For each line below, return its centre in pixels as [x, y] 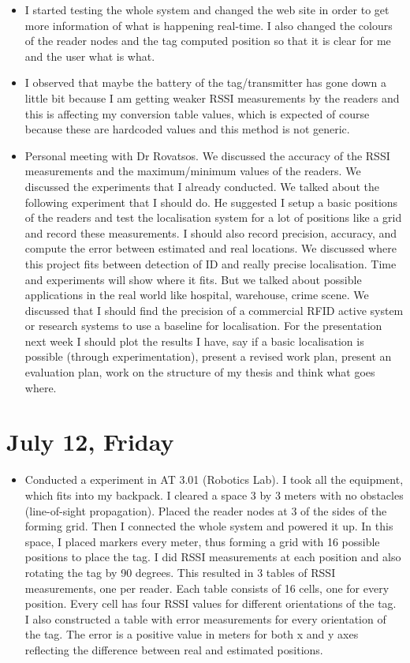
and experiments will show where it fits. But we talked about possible [193, 279]
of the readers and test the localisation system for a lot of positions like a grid [213, 217]
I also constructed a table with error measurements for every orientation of [205, 618]
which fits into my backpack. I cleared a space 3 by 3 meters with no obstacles [214, 494]
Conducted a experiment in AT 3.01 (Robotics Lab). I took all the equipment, [214, 479]
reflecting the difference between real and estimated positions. [174, 649]
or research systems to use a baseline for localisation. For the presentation [203, 326]
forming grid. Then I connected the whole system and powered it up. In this [209, 526]
